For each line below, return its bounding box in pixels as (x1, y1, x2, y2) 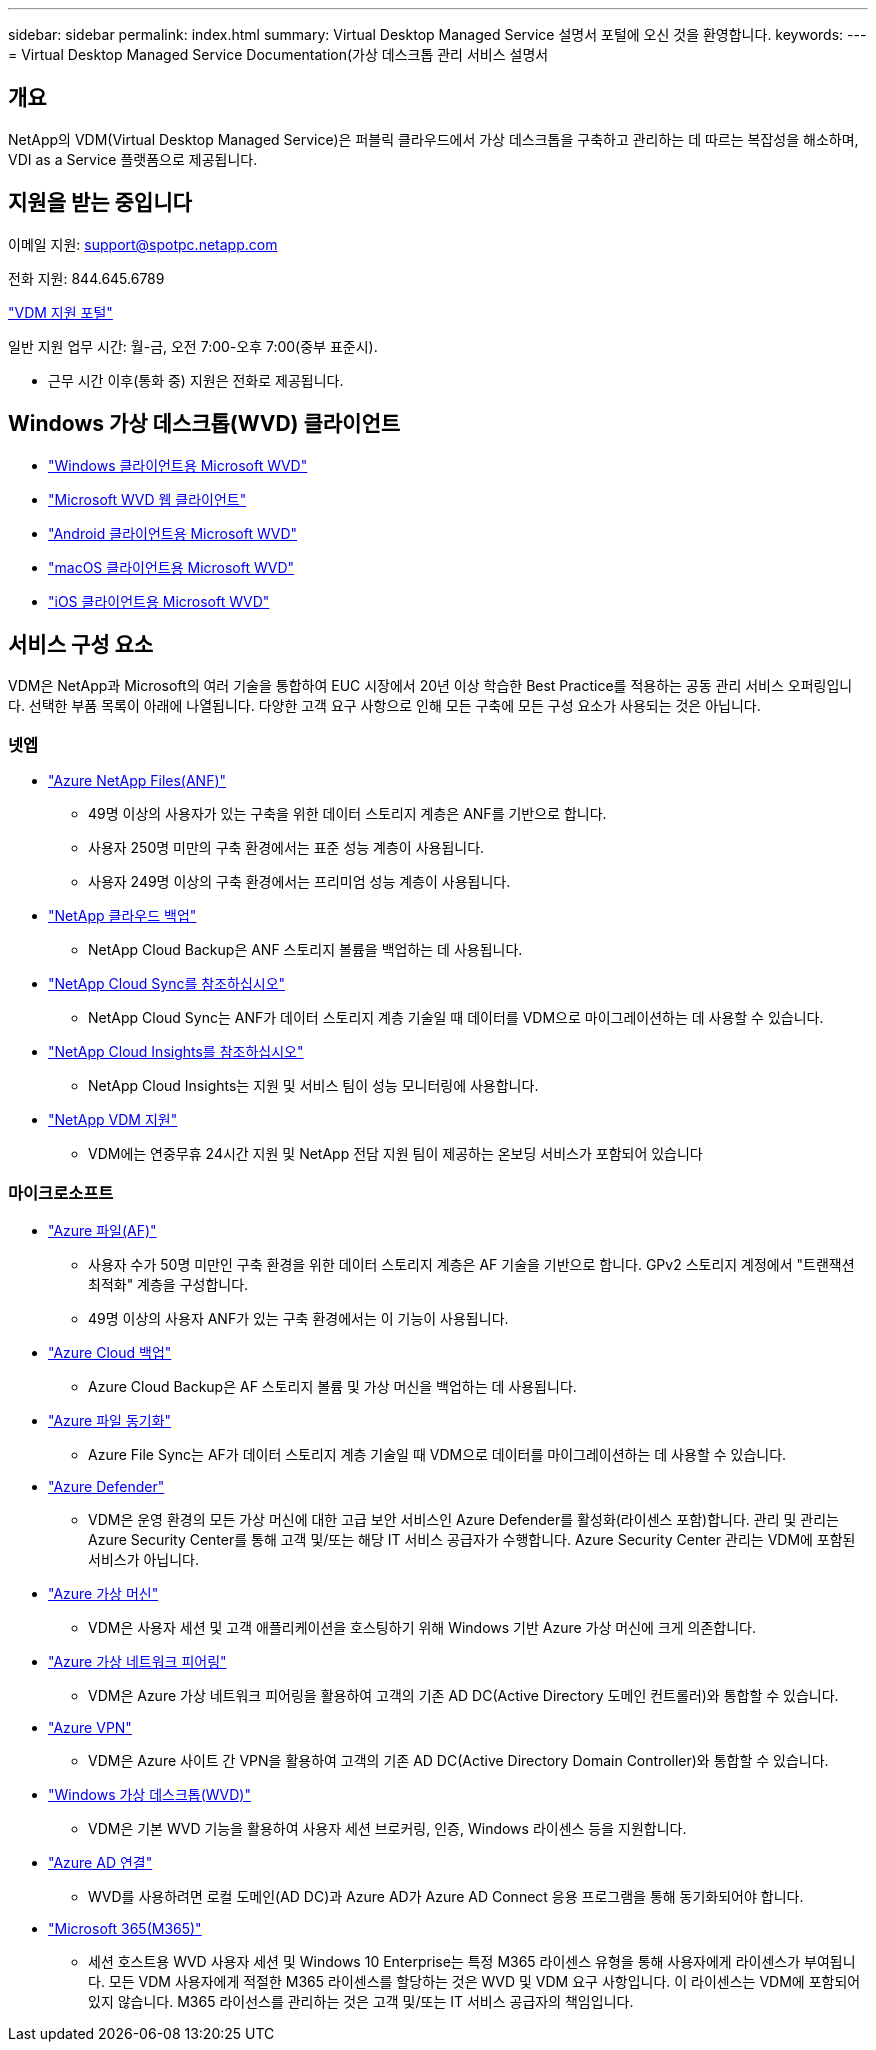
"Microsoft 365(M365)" (48, 1919, 202, 1937)
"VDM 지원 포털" (8, 303, 113, 321)
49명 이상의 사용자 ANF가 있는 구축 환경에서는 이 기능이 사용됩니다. (88, 1309, 509, 1327)
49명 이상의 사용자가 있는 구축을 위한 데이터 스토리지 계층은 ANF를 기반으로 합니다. (88, 805, 607, 823)
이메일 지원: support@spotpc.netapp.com (8, 235, 278, 253)
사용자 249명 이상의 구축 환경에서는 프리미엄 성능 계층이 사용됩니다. (88, 873, 511, 891)
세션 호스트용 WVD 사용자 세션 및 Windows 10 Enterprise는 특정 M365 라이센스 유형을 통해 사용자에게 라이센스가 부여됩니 (88, 1952, 856, 1970)
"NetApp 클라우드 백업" (48, 907, 197, 925)
